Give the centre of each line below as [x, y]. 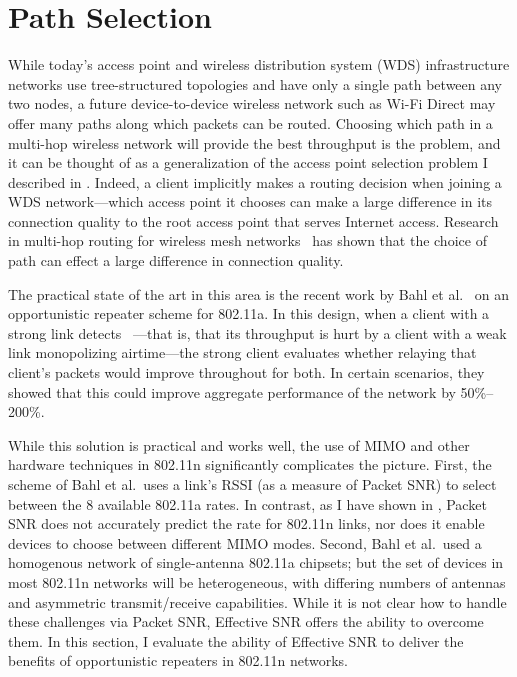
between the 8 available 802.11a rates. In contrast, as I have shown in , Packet [247, 503]
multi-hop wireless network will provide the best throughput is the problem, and [254, 142]
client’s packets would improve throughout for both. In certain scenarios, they [246, 372]
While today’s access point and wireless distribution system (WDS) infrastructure [259, 64]
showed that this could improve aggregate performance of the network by [232, 391]
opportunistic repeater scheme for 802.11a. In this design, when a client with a [249, 313]
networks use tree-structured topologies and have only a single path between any [255, 83]
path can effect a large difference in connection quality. [176, 260]
